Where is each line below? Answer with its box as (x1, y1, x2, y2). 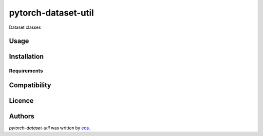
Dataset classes (9, 24, 41, 30)
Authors (9, 112, 35, 120)
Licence (9, 97, 34, 105)
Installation (9, 53, 44, 61)
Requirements (9, 67, 43, 74)
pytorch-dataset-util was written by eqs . (9, 125, 90, 131)
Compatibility (9, 81, 51, 89)
